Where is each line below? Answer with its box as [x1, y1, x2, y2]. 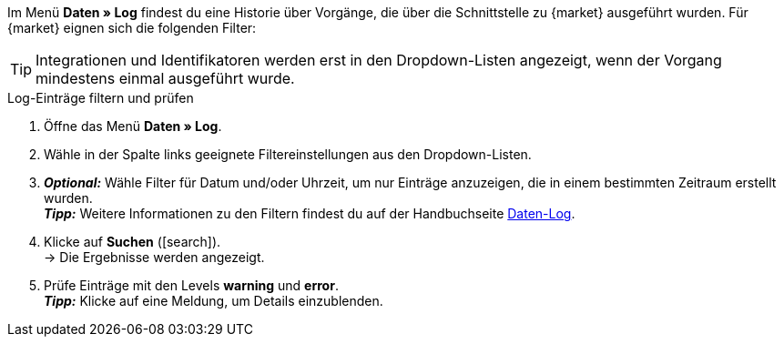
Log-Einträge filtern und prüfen [7, 90, 194, 106]
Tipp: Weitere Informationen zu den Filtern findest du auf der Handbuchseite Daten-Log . [44, 206, 575, 221]
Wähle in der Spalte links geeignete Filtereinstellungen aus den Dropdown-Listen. [44, 147, 532, 162]
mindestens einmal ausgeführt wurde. [36, 69, 295, 87]
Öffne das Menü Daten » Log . [44, 118, 222, 134]
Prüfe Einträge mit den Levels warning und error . [44, 278, 339, 293]
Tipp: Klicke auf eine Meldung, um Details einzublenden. [44, 293, 383, 309]
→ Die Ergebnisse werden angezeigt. [44, 249, 265, 265]
